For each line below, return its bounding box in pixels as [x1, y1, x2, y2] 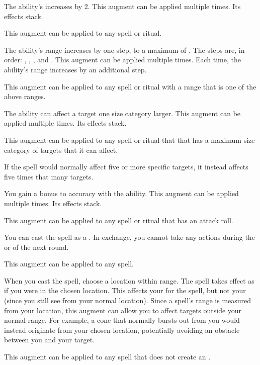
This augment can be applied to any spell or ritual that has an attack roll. [4, 215, 233, 225]
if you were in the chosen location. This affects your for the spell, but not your [4, 285, 246, 296]
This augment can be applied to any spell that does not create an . [4, 351, 211, 362]
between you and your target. [4, 334, 95, 345]
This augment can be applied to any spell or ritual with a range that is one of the [4, 81, 256, 92]
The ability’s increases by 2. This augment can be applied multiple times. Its [4, 1, 241, 11]
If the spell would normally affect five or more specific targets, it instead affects [4, 161, 248, 172]
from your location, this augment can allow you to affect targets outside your [4, 305, 242, 315]
